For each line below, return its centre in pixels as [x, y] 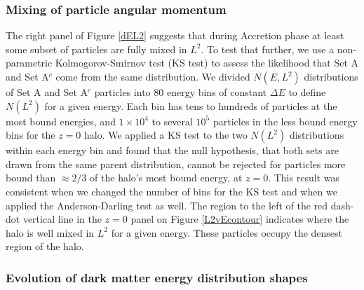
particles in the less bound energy [285, 121]
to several [172, 121]
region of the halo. [45, 246]
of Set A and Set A [47, 92]
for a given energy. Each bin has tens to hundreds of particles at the [191, 105]
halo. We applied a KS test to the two [166, 135]
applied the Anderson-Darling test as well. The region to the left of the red [167, 205]
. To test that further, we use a [268, 49]
